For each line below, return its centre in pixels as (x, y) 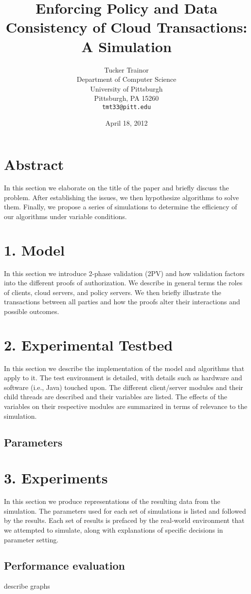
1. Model (34, 250)
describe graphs (27, 586)
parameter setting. (31, 539)
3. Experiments (56, 478)
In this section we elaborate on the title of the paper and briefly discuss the (117, 188)
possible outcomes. (32, 311)
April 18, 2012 (126, 122)
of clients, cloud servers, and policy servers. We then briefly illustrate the (113, 292)
